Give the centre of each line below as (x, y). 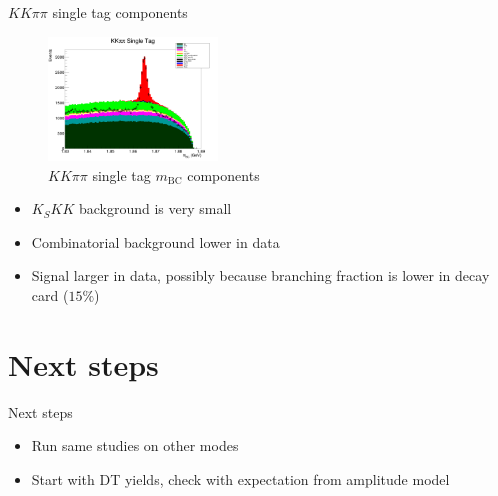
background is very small (155, 208)
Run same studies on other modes (135, 445)
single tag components (120, 12)
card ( (50, 294)
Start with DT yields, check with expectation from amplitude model (240, 478)
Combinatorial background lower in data (155, 241)
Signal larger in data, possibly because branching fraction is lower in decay (260, 275)
